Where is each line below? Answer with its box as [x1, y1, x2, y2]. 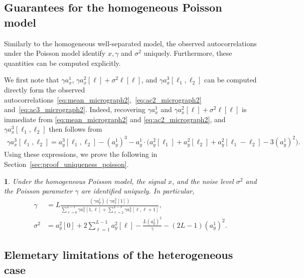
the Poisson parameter [4, 186, 73, 196]
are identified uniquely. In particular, [81, 186, 195, 196]
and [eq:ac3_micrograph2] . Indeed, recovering [4, 104, 145, 115]
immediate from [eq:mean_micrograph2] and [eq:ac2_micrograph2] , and [4, 114, 226, 124]
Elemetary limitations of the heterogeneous [4, 247, 233, 262]
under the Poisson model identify [4, 48, 106, 58]
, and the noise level [172, 175, 234, 186]
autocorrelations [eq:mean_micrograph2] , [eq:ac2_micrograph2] [4, 94, 202, 105]
